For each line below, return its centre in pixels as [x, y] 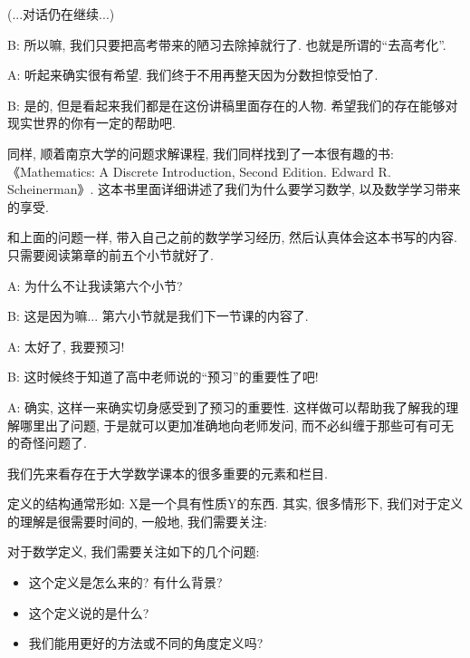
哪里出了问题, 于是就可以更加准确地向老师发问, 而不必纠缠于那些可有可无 [237, 425]
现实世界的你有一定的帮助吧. [91, 123]
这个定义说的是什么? [89, 612]
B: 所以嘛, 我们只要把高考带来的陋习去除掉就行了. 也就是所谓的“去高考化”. [227, 44]
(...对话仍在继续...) [61, 14]
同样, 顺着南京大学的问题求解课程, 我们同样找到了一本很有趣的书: [201, 153]
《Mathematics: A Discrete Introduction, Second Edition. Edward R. [199, 171]
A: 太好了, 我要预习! [66, 346]
